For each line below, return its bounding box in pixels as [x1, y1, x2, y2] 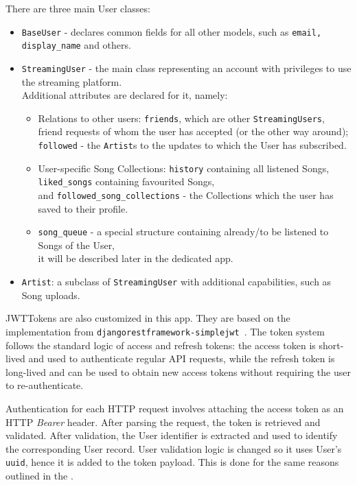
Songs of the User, [38, 237, 115, 252]
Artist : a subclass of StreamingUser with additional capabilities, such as [21, 274, 332, 289]
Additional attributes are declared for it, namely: [21, 88, 228, 102]
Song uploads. [21, 287, 80, 302]
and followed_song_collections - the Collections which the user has [38, 187, 334, 202]
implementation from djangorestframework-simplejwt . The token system [5, 324, 325, 338]
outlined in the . [5, 468, 73, 482]
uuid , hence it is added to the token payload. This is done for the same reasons [5, 455, 339, 469]
